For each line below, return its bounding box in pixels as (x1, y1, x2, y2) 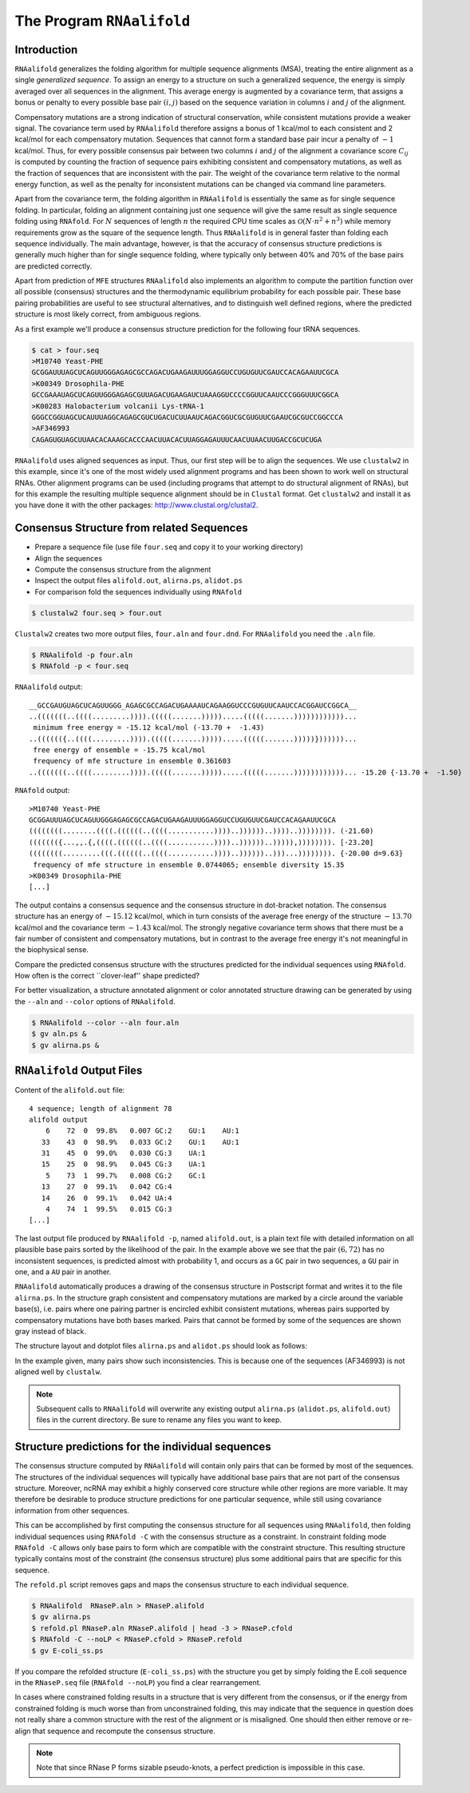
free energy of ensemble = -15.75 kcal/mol (33, 746, 207, 755)
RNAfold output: (14, 786, 70, 795)
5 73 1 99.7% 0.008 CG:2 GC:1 (45, 1171, 207, 1180)
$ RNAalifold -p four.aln (31, 650, 133, 659)
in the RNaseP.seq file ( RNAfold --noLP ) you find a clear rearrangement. (14, 1678, 262, 1687)
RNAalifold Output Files (14, 1064, 143, 1078)
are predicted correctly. (14, 261, 93, 271)
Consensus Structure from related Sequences (14, 521, 248, 535)
